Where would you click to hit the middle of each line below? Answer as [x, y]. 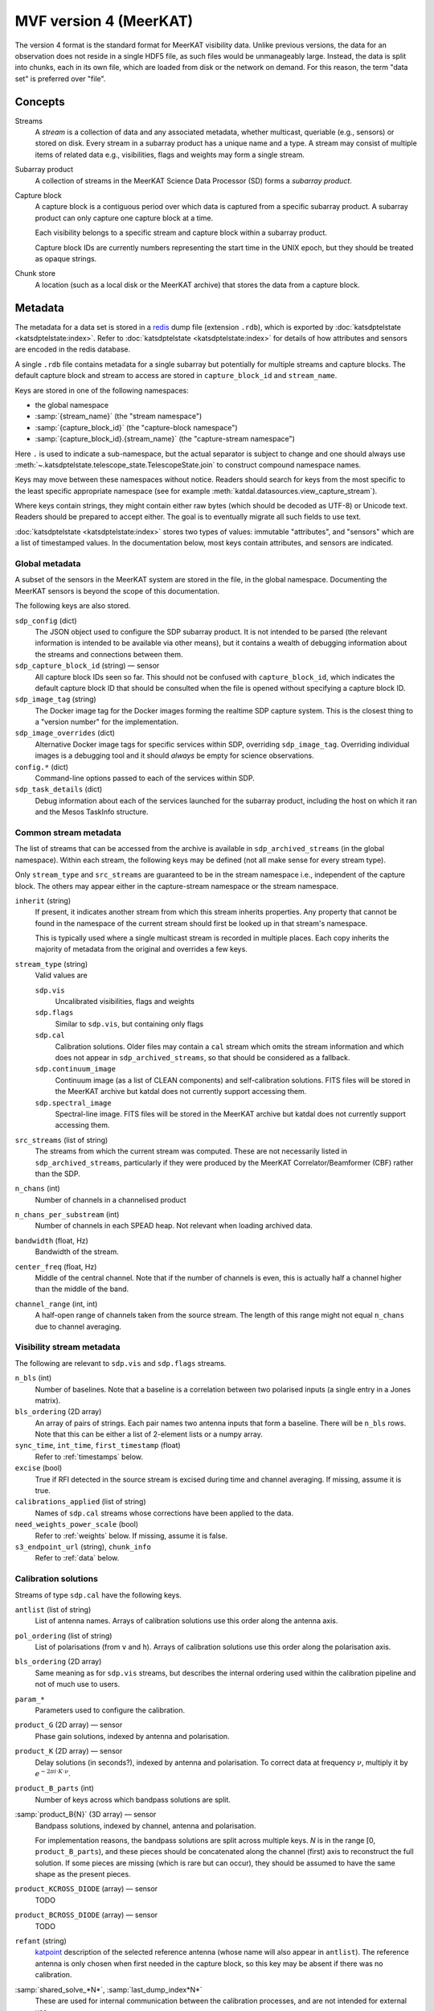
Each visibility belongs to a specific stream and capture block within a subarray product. [181, 232]
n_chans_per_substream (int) [67, 1215]
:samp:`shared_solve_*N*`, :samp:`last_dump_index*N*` [108, 1989]
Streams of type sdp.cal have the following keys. [98, 1595]
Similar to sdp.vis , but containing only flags [129, 1024]
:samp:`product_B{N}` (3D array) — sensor [86, 1815]
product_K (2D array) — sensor [69, 1751]
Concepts [40, 102]
